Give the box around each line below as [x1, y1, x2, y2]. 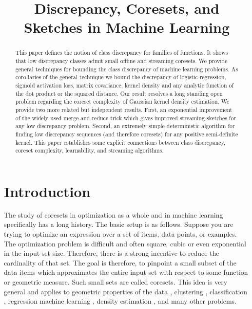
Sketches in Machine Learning [23, 17, 230, 37]
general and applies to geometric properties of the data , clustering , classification [4, 286, 248, 296]
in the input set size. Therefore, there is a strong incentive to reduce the [4, 248, 219, 258]
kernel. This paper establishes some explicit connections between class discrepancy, [15, 138, 226, 146]
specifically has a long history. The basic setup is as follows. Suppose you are [4, 219, 233, 229]
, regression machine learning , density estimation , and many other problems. [4, 296, 236, 306]
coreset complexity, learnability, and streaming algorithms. [15, 146, 164, 154]
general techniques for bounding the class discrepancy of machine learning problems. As [15, 65, 238, 73]
